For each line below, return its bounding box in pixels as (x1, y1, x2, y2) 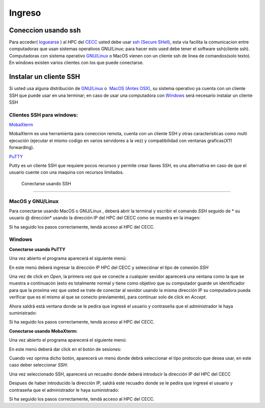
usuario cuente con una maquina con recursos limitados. (9, 170, 124, 175)
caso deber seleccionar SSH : (9, 362, 68, 368)
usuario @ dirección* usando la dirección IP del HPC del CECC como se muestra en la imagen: (9, 215, 201, 221)
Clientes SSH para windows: (9, 111, 78, 118)
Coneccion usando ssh (9, 26, 81, 34)
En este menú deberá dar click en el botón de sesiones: (9, 346, 122, 352)
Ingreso (9, 7, 41, 18)
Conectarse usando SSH (21, 180, 71, 186)
